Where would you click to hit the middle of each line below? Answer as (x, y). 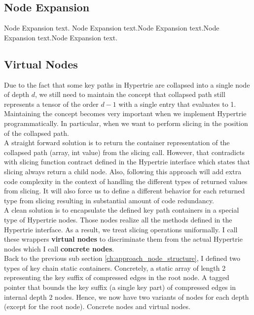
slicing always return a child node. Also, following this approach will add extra (123, 171)
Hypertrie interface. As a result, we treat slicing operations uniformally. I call (121, 229)
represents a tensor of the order (51, 104)
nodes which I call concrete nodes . (59, 248)
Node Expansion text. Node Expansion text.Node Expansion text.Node (112, 28)
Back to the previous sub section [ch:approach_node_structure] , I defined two (122, 258)
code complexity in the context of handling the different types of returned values (126, 181)
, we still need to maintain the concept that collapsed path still (130, 94)
